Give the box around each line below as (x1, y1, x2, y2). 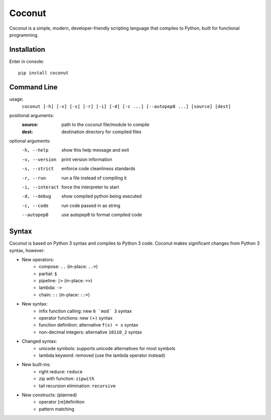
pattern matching (39, 406, 75, 412)
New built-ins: (22, 362, 51, 368)
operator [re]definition (39, 399, 85, 405)
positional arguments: (9, 112, 54, 118)
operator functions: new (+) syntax (39, 315, 113, 321)
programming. (9, 32, 39, 38)
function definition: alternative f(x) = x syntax (39, 322, 139, 328)
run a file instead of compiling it (61, 175, 127, 181)
